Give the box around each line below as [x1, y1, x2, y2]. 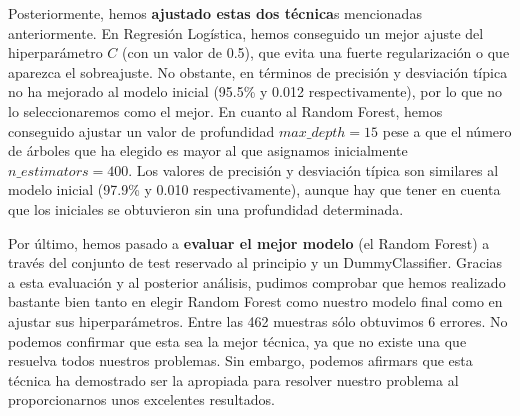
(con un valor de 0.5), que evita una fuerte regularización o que [121, 42, 510, 63]
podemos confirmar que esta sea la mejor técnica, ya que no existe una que [8, 330, 467, 351]
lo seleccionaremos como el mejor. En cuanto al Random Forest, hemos [8, 100, 443, 121]
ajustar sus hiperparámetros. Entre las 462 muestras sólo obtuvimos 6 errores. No [8, 310, 508, 331]
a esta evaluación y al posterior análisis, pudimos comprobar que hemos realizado [8, 271, 506, 292]
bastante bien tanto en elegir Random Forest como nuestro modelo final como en [8, 291, 503, 312]
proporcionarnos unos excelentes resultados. [8, 389, 275, 410]
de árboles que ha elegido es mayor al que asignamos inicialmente [8, 140, 408, 161]
